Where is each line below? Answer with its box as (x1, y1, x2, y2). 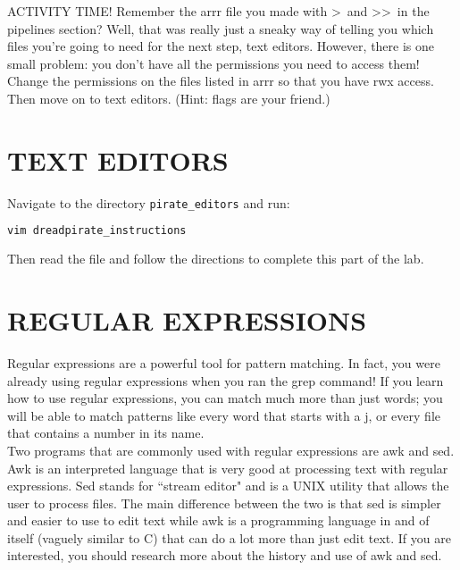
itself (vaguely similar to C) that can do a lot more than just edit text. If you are (7, 528, 451, 547)
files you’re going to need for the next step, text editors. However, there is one (7, 37, 435, 55)
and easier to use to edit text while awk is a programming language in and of (7, 511, 430, 530)
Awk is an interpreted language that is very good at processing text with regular (7, 458, 448, 477)
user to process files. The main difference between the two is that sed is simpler (7, 493, 441, 512)
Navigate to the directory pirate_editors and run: (7, 193, 290, 212)
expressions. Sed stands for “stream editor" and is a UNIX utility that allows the (7, 476, 449, 495)
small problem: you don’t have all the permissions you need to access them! (7, 54, 420, 72)
